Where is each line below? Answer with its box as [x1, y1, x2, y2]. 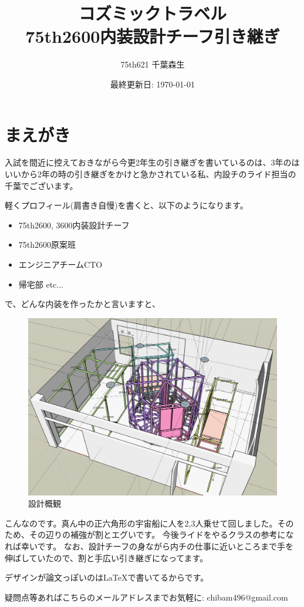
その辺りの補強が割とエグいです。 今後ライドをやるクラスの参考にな [29, 528, 294, 541]
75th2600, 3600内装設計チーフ [18, 218, 130, 231]
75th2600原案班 [18, 238, 76, 251]
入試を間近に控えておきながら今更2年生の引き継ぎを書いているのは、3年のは [5, 156, 300, 168]
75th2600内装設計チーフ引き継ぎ [25, 24, 280, 48]
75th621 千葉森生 [120, 58, 185, 70]
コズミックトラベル [78, 1, 227, 25]
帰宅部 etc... [18, 278, 64, 290]
